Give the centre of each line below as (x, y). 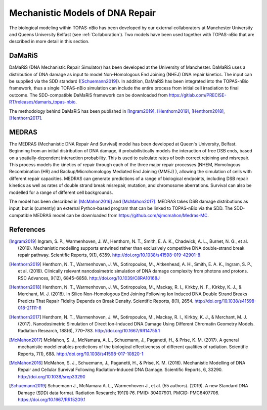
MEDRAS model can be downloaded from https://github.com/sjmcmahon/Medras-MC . (121, 215)
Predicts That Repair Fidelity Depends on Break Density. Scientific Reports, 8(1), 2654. (106, 301)
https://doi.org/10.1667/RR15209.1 (52, 399)
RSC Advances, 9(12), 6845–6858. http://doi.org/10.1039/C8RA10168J (89, 278)
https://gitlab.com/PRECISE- (198, 95)
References (27, 229)
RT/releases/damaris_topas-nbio (43, 102)
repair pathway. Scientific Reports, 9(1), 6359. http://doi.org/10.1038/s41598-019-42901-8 (109, 255)
